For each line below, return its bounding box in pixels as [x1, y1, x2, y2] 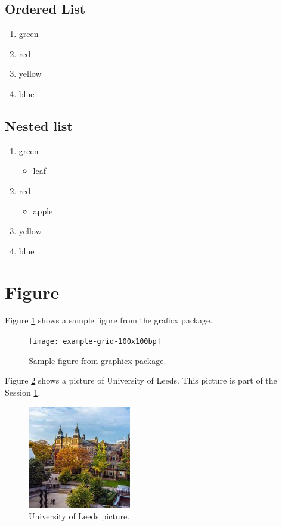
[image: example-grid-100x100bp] [29, 337, 161, 346]
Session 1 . [5, 385, 41, 398]
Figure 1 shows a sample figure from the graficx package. [5, 314, 213, 326]
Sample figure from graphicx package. [29, 354, 166, 366]
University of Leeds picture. [29, 509, 130, 522]
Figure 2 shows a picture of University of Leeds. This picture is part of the [5, 374, 277, 387]
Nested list [5, 116, 73, 135]
